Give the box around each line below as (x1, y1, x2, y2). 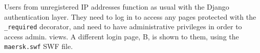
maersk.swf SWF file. (4, 41, 73, 51)
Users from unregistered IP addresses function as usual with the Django (4, 2, 229, 12)
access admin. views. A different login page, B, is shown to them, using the (4, 31, 239, 41)
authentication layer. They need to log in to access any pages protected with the (4, 11, 256, 22)
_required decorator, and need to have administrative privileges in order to (4, 21, 242, 32)
